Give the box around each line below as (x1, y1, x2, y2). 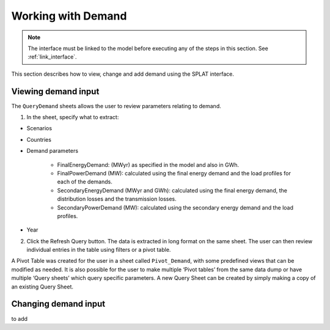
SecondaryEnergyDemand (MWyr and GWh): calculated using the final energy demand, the (57, 186, 287, 194)
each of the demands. (57, 178, 112, 186)
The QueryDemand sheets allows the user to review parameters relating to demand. (11, 102, 221, 109)
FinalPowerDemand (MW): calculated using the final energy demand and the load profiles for (57, 169, 291, 177)
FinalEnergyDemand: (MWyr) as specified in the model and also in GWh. (57, 161, 240, 168)
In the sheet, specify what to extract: (26, 114, 119, 121)
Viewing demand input (11, 86, 100, 97)
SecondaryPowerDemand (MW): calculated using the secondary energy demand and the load (57, 204, 293, 211)
